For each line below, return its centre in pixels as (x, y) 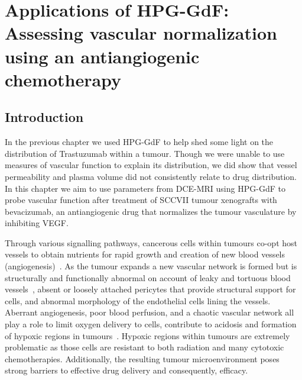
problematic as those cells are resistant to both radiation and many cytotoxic (144, 347)
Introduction (44, 117)
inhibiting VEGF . (37, 223)
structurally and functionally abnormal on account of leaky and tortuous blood (148, 277)
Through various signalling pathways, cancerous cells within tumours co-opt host (151, 242)
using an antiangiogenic (102, 56)
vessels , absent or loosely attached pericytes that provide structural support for (150, 289)
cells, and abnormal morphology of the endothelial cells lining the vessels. (138, 300)
